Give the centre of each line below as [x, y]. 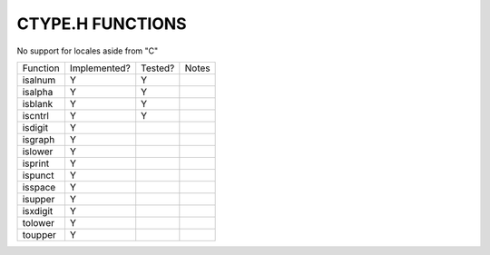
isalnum [39, 80]
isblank [38, 103]
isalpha [38, 92]
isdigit [35, 127]
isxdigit [38, 211]
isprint [36, 163]
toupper [39, 234]
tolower [38, 222]
